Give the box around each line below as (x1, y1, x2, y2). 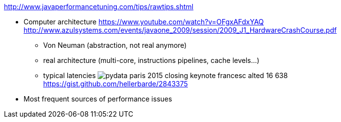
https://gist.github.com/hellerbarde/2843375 (43, 80, 188, 88)
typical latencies (43, 71, 96, 80)
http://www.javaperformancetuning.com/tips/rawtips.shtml (4, 2, 194, 11)
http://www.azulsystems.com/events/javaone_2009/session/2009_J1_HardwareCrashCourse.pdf (24, 26, 337, 34)
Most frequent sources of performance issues (24, 95, 172, 103)
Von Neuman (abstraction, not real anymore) (43, 41, 187, 49)
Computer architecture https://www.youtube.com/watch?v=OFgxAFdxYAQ (24, 18, 264, 26)
